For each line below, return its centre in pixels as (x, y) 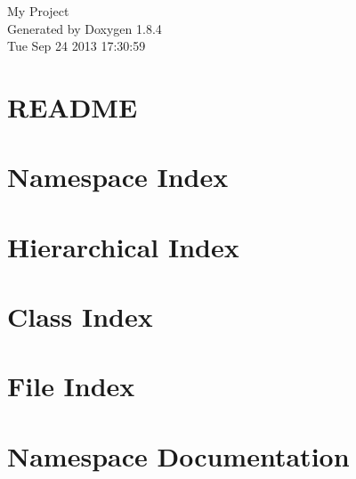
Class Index (80, 317)
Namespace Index (118, 177)
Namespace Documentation (178, 455)
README (73, 106)
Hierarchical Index (123, 246)
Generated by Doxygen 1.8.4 (85, 28)
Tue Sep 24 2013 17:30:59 (77, 46)
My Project (38, 11)
